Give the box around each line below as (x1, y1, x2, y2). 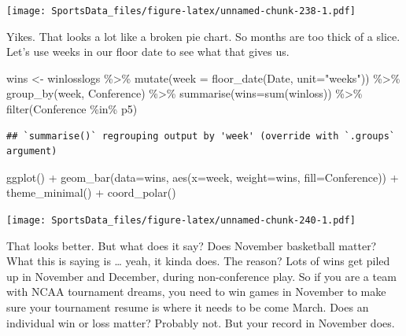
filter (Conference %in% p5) (6, 101, 138, 117)
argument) (6, 146, 57, 157)
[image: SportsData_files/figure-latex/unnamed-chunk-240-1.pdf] (6, 215, 356, 226)
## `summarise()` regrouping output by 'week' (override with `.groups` (6, 130, 395, 142)
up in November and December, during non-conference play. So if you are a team (6, 268, 397, 284)
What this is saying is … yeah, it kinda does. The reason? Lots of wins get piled (6, 253, 390, 269)
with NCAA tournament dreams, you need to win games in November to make (6, 283, 386, 300)
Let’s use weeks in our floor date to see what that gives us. (6, 43, 290, 60)
